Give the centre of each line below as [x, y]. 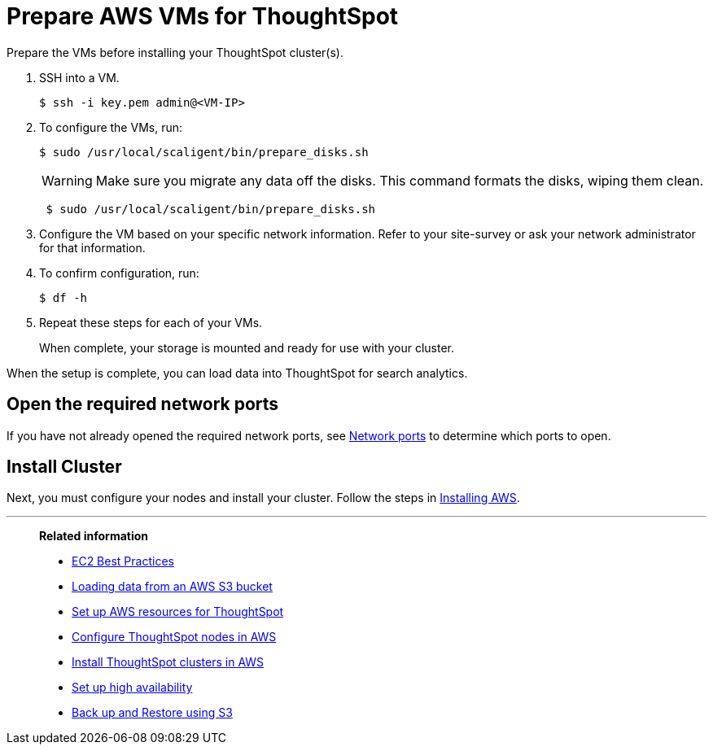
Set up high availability [132, 688]
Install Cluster [64, 467]
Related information [94, 536]
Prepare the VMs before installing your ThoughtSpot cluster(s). [175, 52]
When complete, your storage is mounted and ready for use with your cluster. [247, 347]
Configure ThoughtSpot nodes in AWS [174, 637]
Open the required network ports [143, 404]
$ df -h [63, 297]
